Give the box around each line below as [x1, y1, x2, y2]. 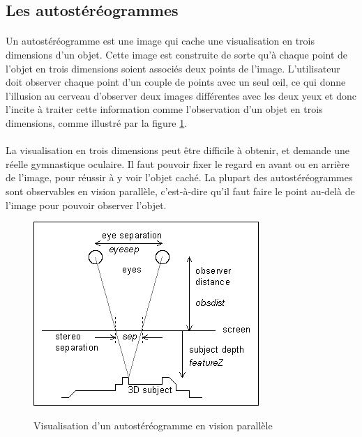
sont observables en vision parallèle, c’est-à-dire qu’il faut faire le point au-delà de [6, 183, 355, 198]
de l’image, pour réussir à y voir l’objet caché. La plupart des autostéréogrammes [6, 170, 353, 185]
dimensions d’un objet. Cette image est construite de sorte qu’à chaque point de [6, 47, 348, 61]
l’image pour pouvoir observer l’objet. [6, 197, 167, 212]
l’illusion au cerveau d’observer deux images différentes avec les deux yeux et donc [6, 88, 356, 102]
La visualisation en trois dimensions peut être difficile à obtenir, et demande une [6, 143, 350, 158]
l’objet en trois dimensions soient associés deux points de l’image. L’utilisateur [6, 61, 340, 75]
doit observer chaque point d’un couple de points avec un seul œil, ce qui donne [6, 75, 346, 89]
